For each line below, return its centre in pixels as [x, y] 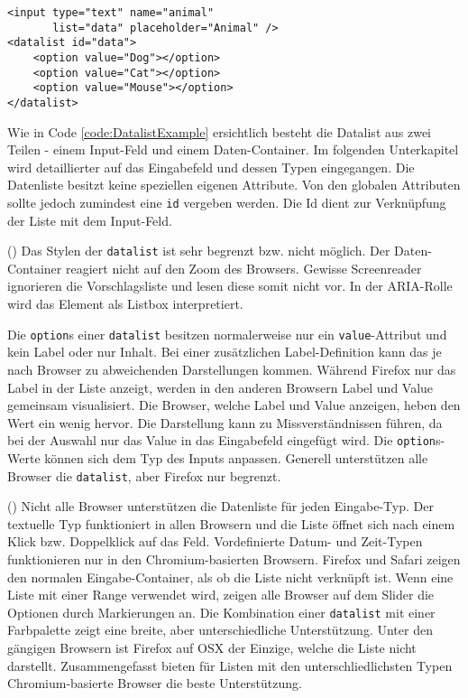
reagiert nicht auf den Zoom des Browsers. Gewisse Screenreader [243, 268]
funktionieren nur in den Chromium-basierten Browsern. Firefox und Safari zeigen [234, 558]
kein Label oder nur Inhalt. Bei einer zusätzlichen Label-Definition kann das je [225, 352]
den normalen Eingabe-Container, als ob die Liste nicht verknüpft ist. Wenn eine [230, 577]
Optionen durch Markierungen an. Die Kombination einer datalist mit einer [221, 612]
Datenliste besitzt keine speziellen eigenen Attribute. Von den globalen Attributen [234, 185]
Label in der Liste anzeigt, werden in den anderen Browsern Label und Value [220, 387]
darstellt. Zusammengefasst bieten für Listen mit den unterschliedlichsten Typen [230, 665]
